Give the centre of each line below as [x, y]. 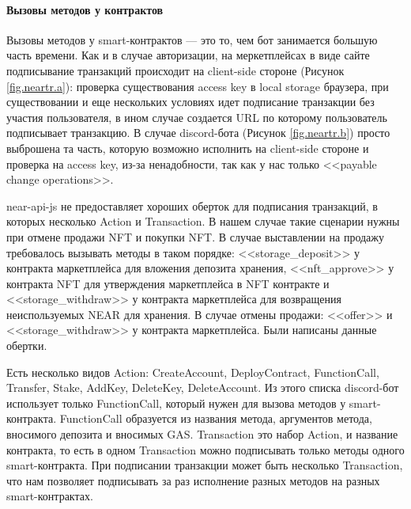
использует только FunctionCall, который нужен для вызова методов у [176, 403]
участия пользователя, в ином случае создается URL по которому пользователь [197, 117]
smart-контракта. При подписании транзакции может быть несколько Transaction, [205, 465]
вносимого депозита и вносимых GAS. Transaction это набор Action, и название [202, 434]
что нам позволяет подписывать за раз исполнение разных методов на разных [193, 480]
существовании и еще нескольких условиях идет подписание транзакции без [190, 102]
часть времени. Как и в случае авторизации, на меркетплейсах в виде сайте [188, 55]
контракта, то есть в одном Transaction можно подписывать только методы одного [205, 449]
